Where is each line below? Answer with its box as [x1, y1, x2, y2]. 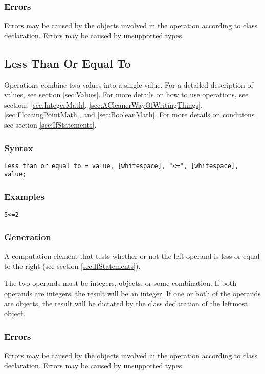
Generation [4, 230, 51, 243]
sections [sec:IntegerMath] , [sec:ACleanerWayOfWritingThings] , [4, 99, 203, 110]
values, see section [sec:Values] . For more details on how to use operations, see [4, 89, 249, 100]
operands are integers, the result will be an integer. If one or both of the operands [4, 287, 261, 298]
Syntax [4, 141, 33, 154]
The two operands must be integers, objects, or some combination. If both [4, 278, 236, 288]
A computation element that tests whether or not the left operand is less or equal [4, 251, 260, 261]
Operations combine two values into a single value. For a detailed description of [4, 79, 253, 90]
